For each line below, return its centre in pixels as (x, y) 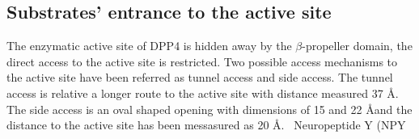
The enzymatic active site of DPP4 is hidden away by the (149, 46)
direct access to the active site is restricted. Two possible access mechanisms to (202, 61)
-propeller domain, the (357, 46)
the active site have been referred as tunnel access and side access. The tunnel (200, 77)
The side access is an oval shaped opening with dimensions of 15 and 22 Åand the (209, 109)
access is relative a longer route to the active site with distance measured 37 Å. (203, 93)
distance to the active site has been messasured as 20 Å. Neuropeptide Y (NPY (206, 125)
